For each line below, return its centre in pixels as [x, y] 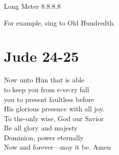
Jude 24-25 [42, 56]
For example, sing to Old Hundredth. [60, 22]
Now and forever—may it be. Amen [58, 147]
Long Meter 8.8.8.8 [32, 6]
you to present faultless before [49, 99]
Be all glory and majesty [41, 128]
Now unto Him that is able [44, 80]
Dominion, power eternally [44, 137]
